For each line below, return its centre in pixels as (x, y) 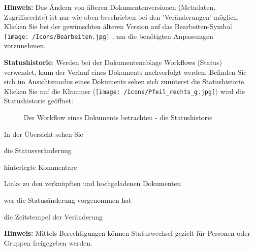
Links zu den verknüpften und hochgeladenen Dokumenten (93, 183)
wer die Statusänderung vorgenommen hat (68, 200)
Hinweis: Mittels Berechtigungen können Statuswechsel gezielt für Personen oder (127, 233)
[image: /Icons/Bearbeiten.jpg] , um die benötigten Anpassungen (109, 36)
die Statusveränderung (38, 150)
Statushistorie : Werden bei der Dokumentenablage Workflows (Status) (113, 62)
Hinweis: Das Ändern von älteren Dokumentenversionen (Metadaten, (110, 7)
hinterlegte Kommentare (41, 167)
